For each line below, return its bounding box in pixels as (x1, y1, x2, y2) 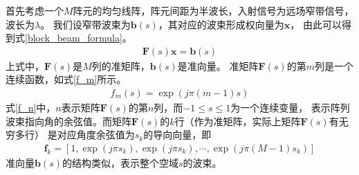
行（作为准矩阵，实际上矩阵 (174, 113, 301, 128)
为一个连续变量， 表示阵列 (230, 100, 350, 115)
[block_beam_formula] (25, 30, 122, 45)
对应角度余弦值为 (57, 127, 135, 142)
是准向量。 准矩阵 (177, 58, 259, 73)
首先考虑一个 (6, 3, 64, 17)
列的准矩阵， (91, 58, 150, 73)
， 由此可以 (290, 17, 342, 31)
